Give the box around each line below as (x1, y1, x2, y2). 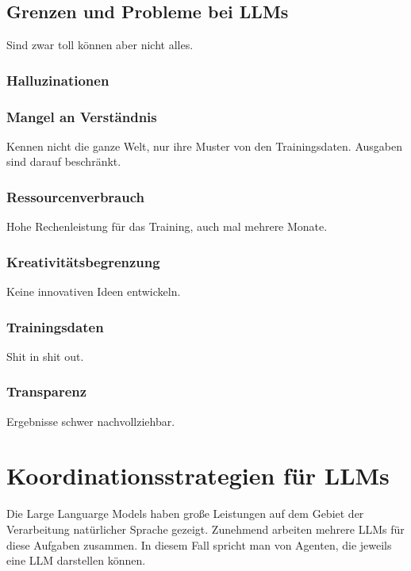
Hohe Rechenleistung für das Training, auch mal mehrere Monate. (6, 218, 328, 235)
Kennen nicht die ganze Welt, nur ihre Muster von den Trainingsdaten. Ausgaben (6, 137, 402, 154)
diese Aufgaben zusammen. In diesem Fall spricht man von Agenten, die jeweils (6, 536, 392, 553)
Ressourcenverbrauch (6, 186, 144, 206)
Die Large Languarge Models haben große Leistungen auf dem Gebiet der (6, 505, 364, 522)
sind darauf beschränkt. (6, 153, 121, 170)
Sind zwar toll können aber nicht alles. (6, 36, 194, 53)
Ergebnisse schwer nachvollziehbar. (6, 412, 175, 429)
